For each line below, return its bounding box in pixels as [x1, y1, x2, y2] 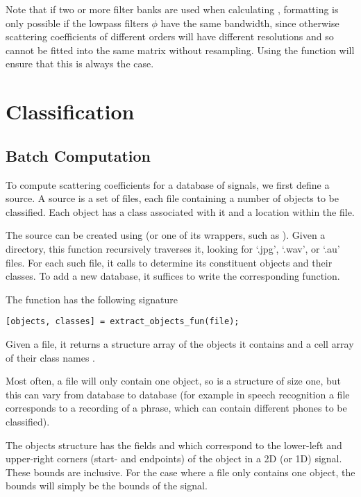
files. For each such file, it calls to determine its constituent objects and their [6, 255, 333, 269]
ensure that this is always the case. [6, 56, 154, 71]
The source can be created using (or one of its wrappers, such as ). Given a [6, 228, 326, 242]
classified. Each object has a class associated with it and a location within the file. [6, 204, 355, 219]
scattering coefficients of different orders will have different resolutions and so [6, 29, 334, 44]
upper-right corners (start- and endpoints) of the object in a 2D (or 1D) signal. [6, 451, 342, 466]
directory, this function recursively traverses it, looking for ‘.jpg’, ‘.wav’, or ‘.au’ [6, 241, 340, 255]
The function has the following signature [6, 292, 178, 306]
